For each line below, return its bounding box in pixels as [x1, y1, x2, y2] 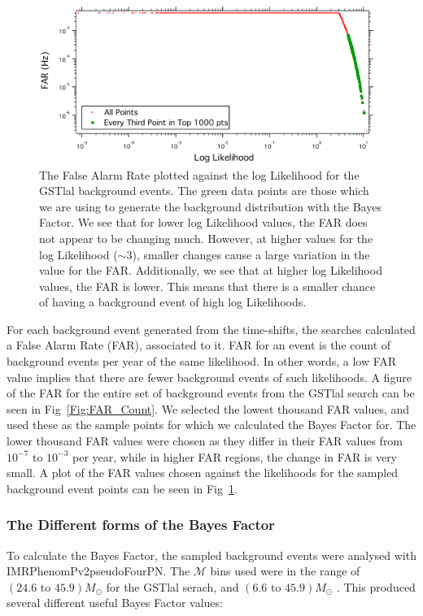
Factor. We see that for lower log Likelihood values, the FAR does [39, 214, 368, 231]
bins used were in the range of [210, 562, 360, 579]
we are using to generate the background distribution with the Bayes [39, 197, 382, 215]
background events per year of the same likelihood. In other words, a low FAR [7, 353, 397, 370]
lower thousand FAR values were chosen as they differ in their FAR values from [7, 432, 403, 449]
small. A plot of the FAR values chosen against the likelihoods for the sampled [7, 464, 399, 481]
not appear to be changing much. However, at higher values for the [39, 229, 373, 246]
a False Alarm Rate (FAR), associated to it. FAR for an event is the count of [7, 336, 391, 354]
